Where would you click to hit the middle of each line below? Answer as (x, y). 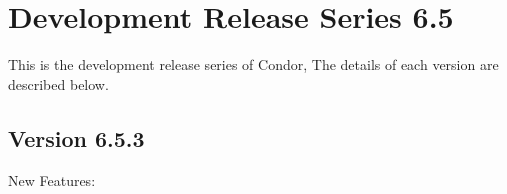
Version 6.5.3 (76, 137)
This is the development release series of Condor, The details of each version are (253, 64)
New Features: (52, 179)
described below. (58, 83)
